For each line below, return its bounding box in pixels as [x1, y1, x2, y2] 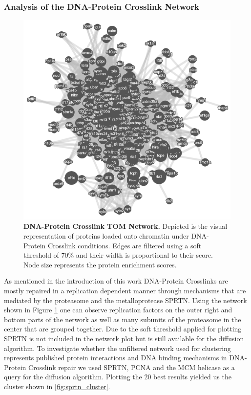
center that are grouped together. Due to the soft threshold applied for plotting [4, 324, 242, 334]
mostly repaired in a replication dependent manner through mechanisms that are [4, 285, 246, 295]
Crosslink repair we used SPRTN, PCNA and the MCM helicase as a [28, 362, 235, 372]
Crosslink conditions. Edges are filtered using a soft [48, 240, 202, 250]
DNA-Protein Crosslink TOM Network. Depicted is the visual [23, 221, 228, 231]
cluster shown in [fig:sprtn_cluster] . [4, 381, 110, 391]
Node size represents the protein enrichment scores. [23, 259, 177, 269]
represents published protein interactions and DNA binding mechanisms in [4, 352, 227, 363]
